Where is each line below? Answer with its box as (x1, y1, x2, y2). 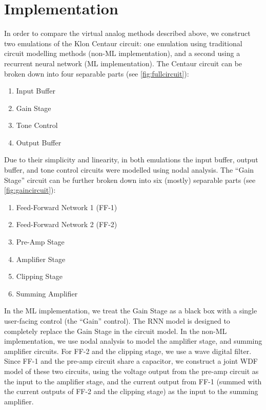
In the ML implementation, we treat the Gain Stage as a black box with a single (4, 305, 257, 316)
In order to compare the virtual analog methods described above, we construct (4, 28, 251, 39)
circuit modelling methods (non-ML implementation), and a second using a (4, 48, 240, 59)
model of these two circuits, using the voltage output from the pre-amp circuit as (4, 365, 259, 376)
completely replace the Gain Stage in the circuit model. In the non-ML (4, 325, 227, 336)
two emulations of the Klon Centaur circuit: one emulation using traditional (4, 38, 242, 48)
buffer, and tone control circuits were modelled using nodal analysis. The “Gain (4, 164, 254, 175)
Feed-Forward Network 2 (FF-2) (16, 219, 117, 230)
